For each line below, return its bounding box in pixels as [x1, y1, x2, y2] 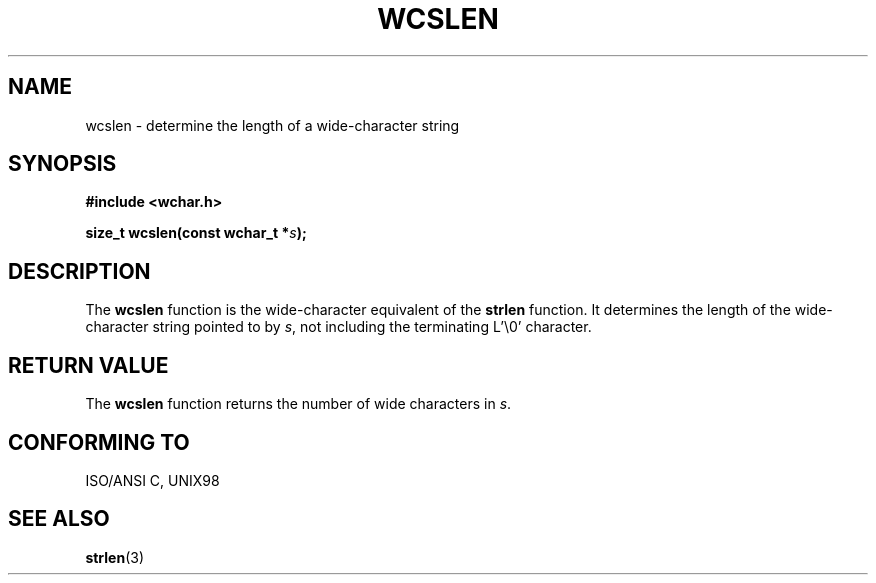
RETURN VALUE [8, 352, 169, 378]
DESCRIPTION [8, 258, 151, 284]
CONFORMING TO [8, 429, 190, 455]
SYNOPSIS [8, 151, 117, 177]
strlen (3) [85, 548, 145, 566]
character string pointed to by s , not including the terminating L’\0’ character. [85, 318, 592, 336]
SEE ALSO [8, 506, 110, 532]
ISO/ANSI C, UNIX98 [85, 471, 220, 489]
